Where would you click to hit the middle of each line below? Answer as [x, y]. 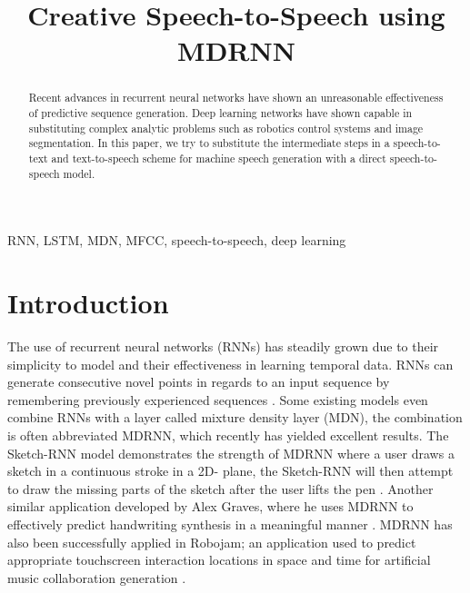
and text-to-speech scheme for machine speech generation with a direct [219, 158]
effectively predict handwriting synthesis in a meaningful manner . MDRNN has [230, 524]
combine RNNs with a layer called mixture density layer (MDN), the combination [235, 417]
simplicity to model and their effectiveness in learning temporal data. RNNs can [230, 364]
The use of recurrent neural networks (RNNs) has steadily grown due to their [223, 346]
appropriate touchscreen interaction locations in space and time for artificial [219, 560]
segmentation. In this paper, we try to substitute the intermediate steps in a [209, 143]
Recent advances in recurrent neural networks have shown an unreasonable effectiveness [236, 98]
